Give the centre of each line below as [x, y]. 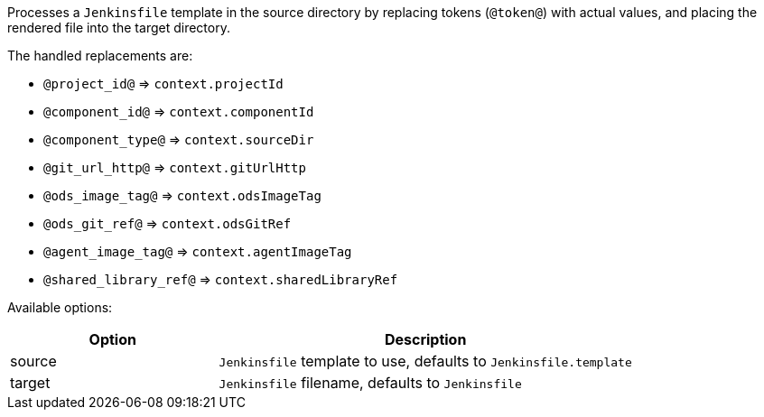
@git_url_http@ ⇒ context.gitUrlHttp [175, 167]
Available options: [60, 307]
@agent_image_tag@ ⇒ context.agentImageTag [198, 251]
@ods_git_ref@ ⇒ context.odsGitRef [168, 223]
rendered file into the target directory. [119, 28]
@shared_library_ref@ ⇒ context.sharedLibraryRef [221, 279]
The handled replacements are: [100, 56]
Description [425, 339]
